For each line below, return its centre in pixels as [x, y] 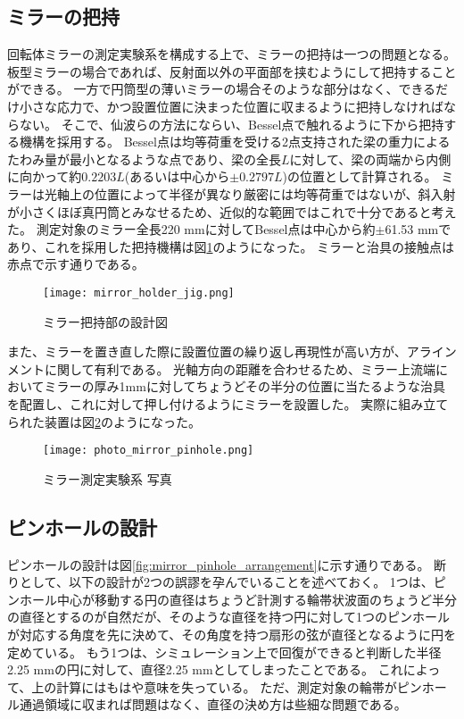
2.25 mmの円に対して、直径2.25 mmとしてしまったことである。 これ [205, 669]
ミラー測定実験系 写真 [108, 478]
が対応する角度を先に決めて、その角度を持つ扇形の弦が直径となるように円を [232, 634]
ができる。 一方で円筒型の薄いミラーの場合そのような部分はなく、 [203, 89]
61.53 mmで [418, 229]
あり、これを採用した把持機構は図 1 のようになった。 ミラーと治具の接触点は [231, 246]
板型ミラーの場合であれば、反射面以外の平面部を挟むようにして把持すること [232, 71]
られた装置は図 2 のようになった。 [104, 421]
